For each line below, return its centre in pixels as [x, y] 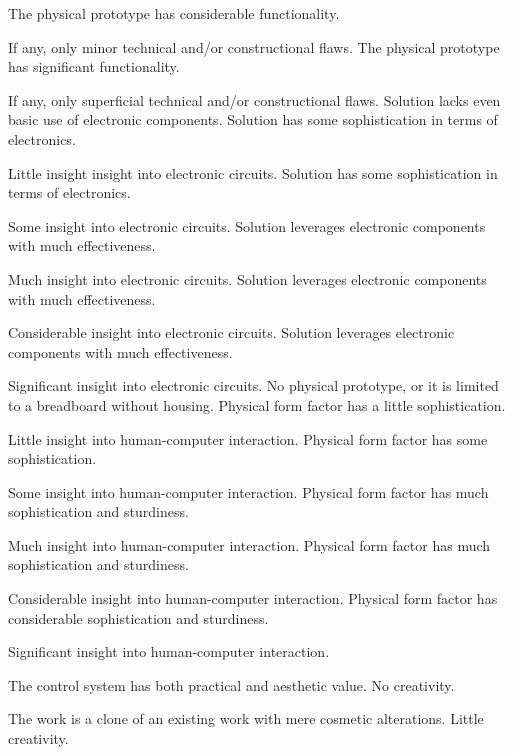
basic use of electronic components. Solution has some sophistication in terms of [253, 119]
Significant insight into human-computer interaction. [169, 651]
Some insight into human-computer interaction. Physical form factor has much [248, 491]
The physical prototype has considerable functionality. [174, 13]
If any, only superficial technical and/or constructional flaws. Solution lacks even [254, 99]
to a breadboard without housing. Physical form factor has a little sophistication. [257, 404]
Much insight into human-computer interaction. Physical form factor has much [249, 544]
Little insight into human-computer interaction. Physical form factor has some [248, 438]
